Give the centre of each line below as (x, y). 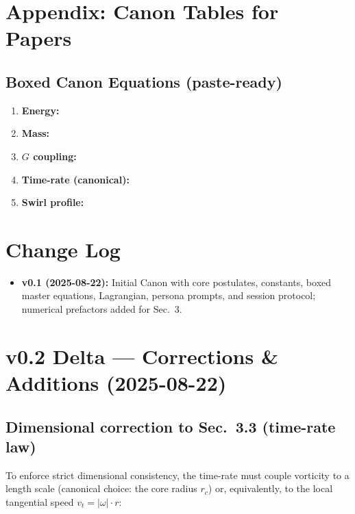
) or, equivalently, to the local (270, 488)
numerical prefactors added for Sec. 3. (102, 309)
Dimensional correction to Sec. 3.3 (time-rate (171, 426)
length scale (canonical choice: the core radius (101, 488)
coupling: (55, 156)
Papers (39, 38)
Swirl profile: (53, 202)
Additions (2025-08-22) (116, 383)
